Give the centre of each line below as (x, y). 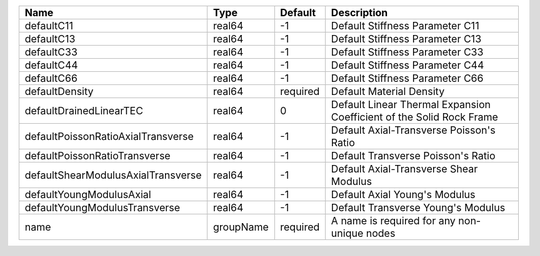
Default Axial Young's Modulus (403, 194)
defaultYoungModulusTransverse (102, 207)
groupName (240, 227)
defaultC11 (49, 25)
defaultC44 (51, 65)
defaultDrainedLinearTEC (84, 110)
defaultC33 (51, 52)
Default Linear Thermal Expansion (410, 104)
